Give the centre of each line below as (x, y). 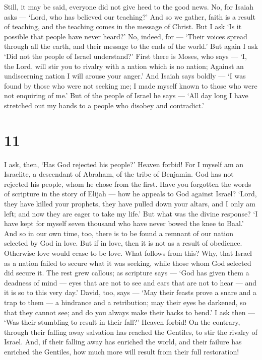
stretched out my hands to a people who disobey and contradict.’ (104, 105)
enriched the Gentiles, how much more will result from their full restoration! (122, 351)
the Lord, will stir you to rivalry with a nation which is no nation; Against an (124, 66)
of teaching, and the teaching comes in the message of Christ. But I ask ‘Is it (123, 26)
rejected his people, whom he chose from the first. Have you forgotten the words (128, 184)
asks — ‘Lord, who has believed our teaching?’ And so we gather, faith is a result (130, 16)
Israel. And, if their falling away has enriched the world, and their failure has (123, 342)
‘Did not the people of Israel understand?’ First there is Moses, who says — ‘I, (125, 56)
